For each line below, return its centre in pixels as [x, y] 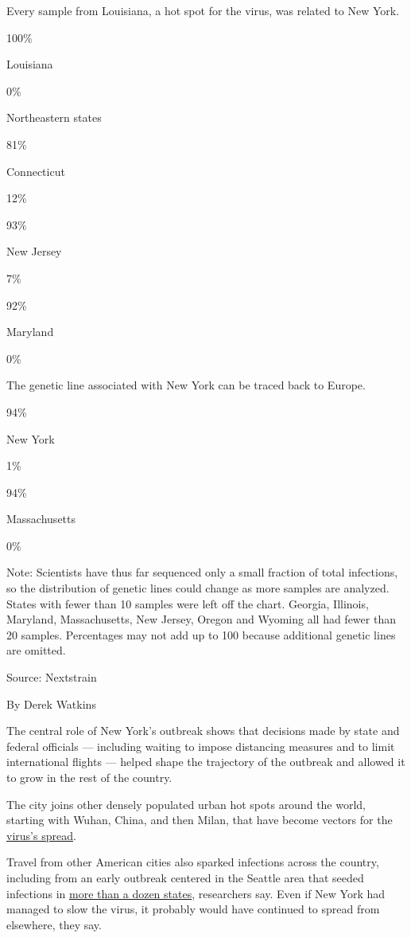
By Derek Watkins [51, 703]
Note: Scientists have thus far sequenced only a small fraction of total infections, [202, 572]
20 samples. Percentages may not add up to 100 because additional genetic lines [201, 634]
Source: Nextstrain [52, 677]
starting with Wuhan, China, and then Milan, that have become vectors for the [200, 820]
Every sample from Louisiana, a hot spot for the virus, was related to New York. [203, 10]
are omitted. [36, 650]
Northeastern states [54, 117]
